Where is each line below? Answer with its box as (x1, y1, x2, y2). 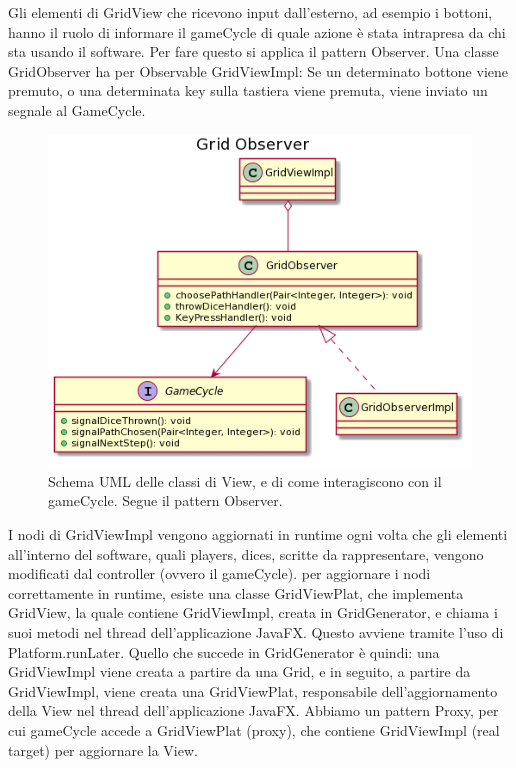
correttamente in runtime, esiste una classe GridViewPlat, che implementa (8, 582, 464, 603)
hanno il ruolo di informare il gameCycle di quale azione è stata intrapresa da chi (8, 21, 506, 42)
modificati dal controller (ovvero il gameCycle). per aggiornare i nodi (8, 563, 431, 584)
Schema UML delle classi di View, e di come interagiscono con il (48, 470, 442, 491)
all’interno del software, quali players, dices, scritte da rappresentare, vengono (8, 543, 484, 564)
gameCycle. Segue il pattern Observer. (48, 490, 283, 511)
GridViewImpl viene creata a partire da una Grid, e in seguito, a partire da (8, 661, 471, 682)
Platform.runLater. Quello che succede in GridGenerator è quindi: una (8, 641, 440, 662)
